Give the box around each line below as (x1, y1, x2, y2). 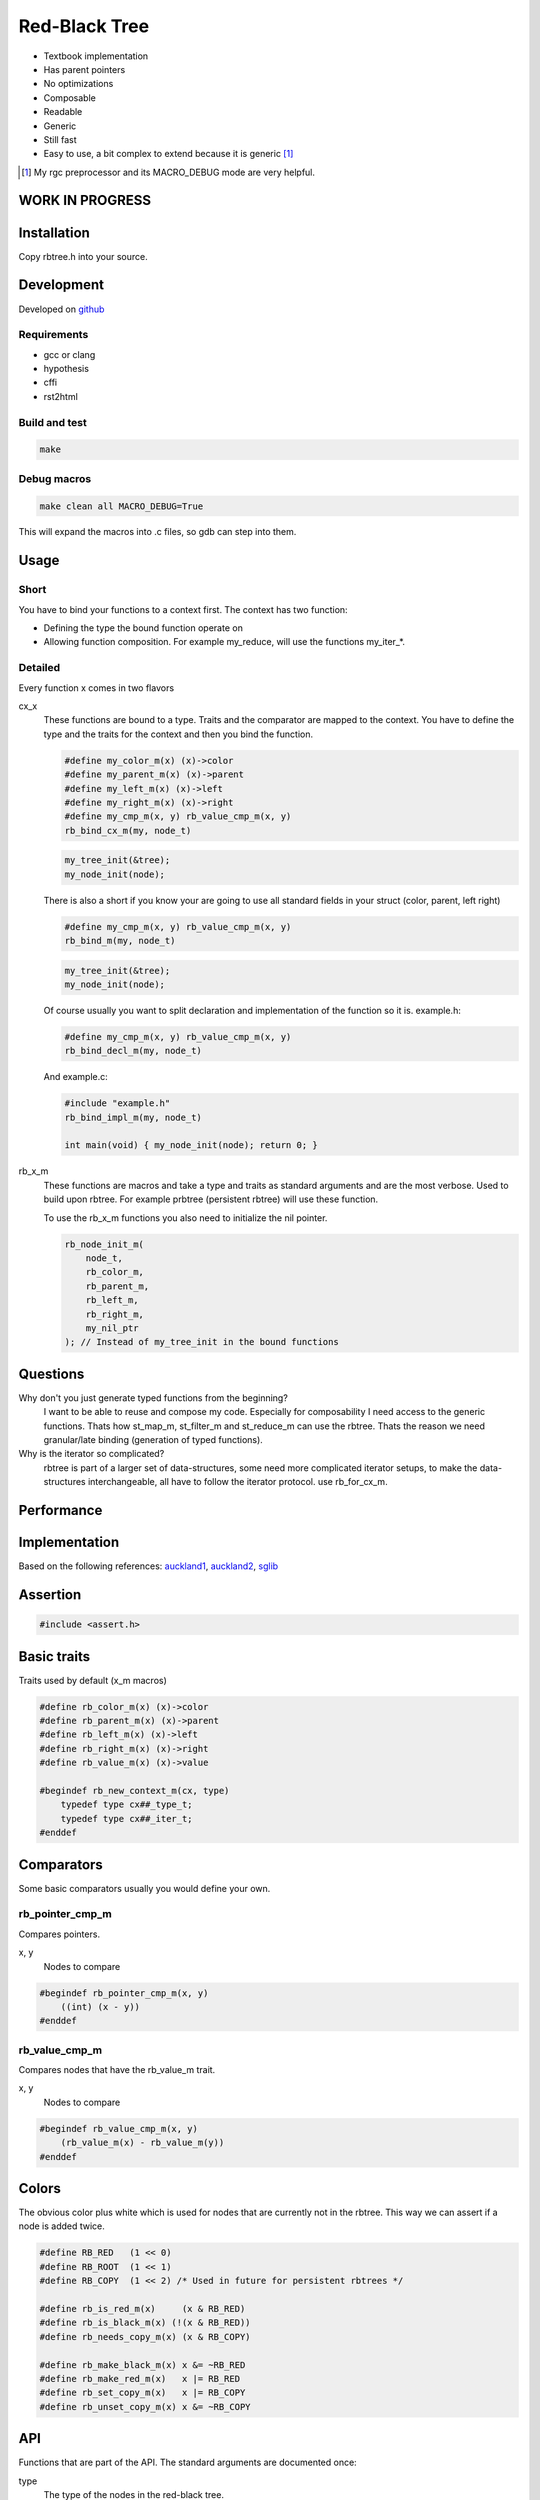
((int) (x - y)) (60, 2001, 140, 2012)
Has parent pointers (43, 63, 126, 75)
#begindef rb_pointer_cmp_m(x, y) (39, 1987, 209, 1999)
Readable (43, 106, 83, 118)
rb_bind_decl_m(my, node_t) (64, 1045, 202, 1057)
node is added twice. (18, 2220, 105, 2232)
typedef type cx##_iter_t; (60, 1813, 194, 1824)
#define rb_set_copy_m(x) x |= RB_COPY (39, 2387, 246, 2399)
